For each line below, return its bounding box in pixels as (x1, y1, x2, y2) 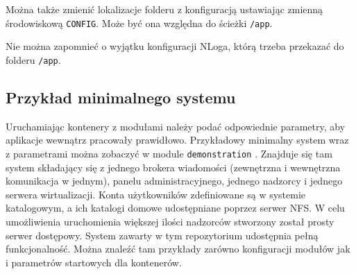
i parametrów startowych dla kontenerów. (6, 255, 182, 269)
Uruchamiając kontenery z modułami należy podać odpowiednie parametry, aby (6, 119, 346, 133)
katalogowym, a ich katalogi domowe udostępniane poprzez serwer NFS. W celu (6, 200, 345, 215)
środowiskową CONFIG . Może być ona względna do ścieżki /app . (6, 15, 273, 30)
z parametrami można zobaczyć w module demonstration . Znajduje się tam (6, 146, 332, 160)
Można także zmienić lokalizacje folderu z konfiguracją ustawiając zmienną (6, 2, 323, 16)
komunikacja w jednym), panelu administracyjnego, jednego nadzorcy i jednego (6, 173, 343, 188)
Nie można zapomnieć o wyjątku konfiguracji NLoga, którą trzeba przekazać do (6, 39, 344, 53)
